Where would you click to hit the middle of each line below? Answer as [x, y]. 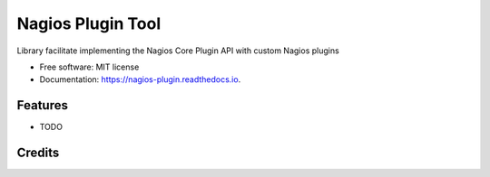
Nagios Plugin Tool [89, 23]
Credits [38, 153]
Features [42, 105]
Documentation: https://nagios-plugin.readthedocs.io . [140, 79]
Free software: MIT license [89, 67]
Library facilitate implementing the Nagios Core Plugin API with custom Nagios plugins [178, 51]
